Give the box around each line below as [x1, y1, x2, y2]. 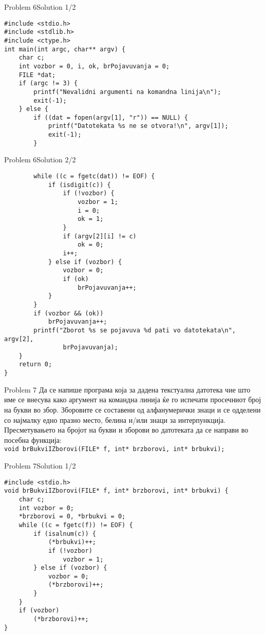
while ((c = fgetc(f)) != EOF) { [18, 521, 133, 529]
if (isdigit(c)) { [48, 181, 111, 189]
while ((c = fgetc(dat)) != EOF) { [33, 173, 155, 180]
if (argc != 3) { [18, 80, 78, 87]
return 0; [18, 361, 52, 368]
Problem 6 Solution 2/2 [4, 154, 76, 165]
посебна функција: [4, 434, 62, 445]
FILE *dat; [18, 71, 56, 79]
